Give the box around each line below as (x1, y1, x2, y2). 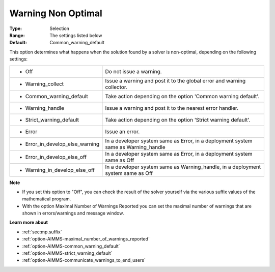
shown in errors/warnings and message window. (22, 210, 124, 216)
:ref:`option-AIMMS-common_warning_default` (22, 243, 120, 249)
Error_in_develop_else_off (25, 153, 87, 160)
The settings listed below (49, 32, 102, 38)
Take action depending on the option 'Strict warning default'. (105, 116, 251, 123)
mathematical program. (22, 196, 71, 202)
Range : (9, 32, 25, 38)
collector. (105, 83, 127, 90)
